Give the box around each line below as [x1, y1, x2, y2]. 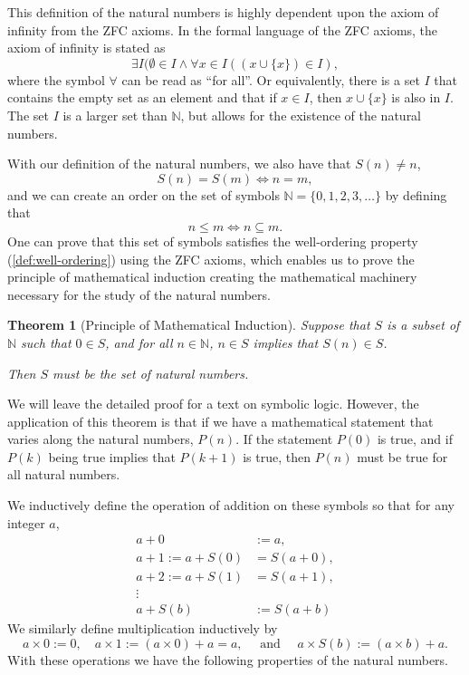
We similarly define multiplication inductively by [7, 619, 278, 638]
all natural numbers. [7, 465, 120, 484]
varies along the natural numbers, [7, 429, 194, 448]
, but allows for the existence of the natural [180, 105, 422, 124]
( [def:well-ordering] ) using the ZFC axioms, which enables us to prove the [7, 249, 415, 268]
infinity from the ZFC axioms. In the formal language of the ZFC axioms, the [7, 20, 438, 39]
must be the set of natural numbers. [53, 363, 249, 382]
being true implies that [48, 447, 176, 466]
